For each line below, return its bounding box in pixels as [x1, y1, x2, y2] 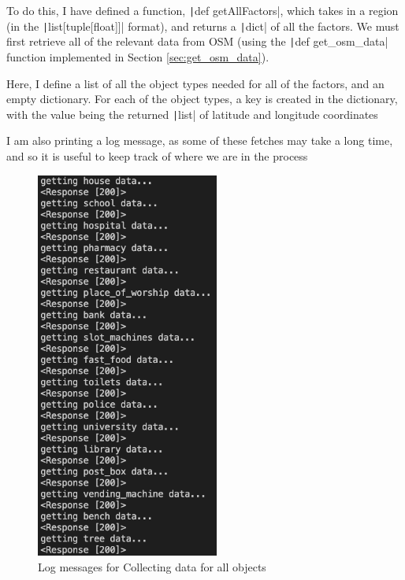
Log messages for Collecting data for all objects [38, 558, 266, 574]
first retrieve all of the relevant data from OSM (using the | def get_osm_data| [6, 33, 388, 50]
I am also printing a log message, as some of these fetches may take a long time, [6, 132, 393, 149]
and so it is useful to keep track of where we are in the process [6, 148, 308, 164]
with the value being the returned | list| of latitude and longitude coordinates [6, 105, 378, 122]
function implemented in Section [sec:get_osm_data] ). [6, 48, 269, 65]
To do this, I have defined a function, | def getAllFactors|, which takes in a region [6, 2, 399, 18]
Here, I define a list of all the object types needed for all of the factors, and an [6, 75, 385, 91]
